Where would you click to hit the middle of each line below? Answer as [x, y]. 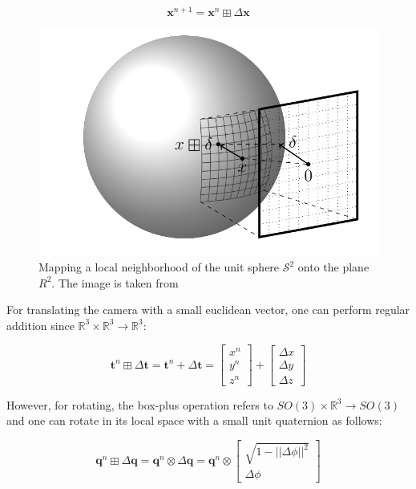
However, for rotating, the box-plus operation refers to [140, 404]
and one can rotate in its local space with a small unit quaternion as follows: [194, 420]
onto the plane [333, 267]
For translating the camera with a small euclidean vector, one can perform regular [208, 310]
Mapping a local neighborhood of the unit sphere [159, 267]
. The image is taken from [115, 282]
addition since [40, 325]
